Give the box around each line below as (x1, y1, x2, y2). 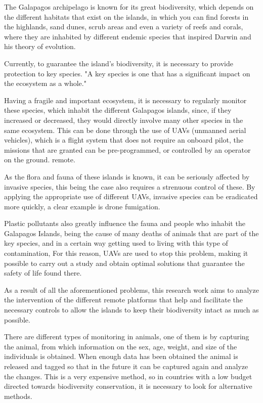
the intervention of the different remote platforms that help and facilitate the (4, 294, 243, 305)
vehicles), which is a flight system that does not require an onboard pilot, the (4, 135, 244, 145)
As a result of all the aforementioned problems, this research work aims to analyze (4, 284, 259, 295)
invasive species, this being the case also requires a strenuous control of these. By (4, 181, 255, 192)
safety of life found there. (4, 267, 82, 278)
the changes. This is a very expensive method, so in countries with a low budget (4, 371, 252, 381)
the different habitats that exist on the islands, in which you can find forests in (4, 11, 249, 22)
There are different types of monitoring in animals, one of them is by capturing (4, 331, 249, 342)
